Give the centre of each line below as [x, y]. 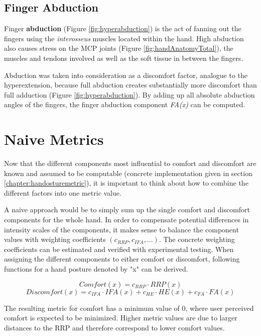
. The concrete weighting [197, 239]
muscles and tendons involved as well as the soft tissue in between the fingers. [124, 58]
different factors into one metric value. [63, 192]
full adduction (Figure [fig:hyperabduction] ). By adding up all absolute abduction [129, 94]
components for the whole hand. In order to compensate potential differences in [126, 220]
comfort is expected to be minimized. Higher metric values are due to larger [121, 318]
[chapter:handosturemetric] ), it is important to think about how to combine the [126, 183]
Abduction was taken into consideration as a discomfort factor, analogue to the [126, 75]
